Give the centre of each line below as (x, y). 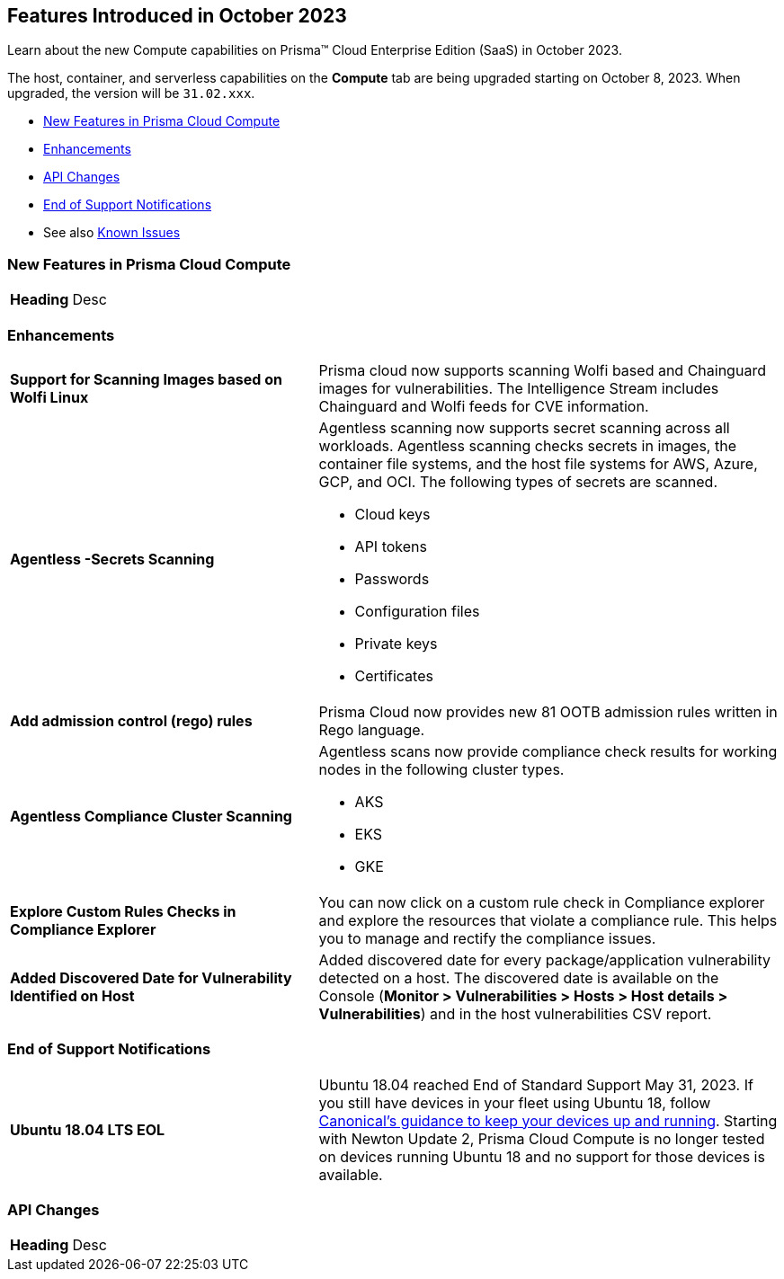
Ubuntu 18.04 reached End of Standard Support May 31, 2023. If (536, 1084)
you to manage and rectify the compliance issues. (487, 938)
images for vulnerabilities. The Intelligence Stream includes (519, 388)
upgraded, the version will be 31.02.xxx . (131, 93)
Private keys (396, 643)
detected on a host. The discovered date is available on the (519, 977)
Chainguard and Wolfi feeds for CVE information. (484, 406)
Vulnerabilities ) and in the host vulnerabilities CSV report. (515, 1013)
